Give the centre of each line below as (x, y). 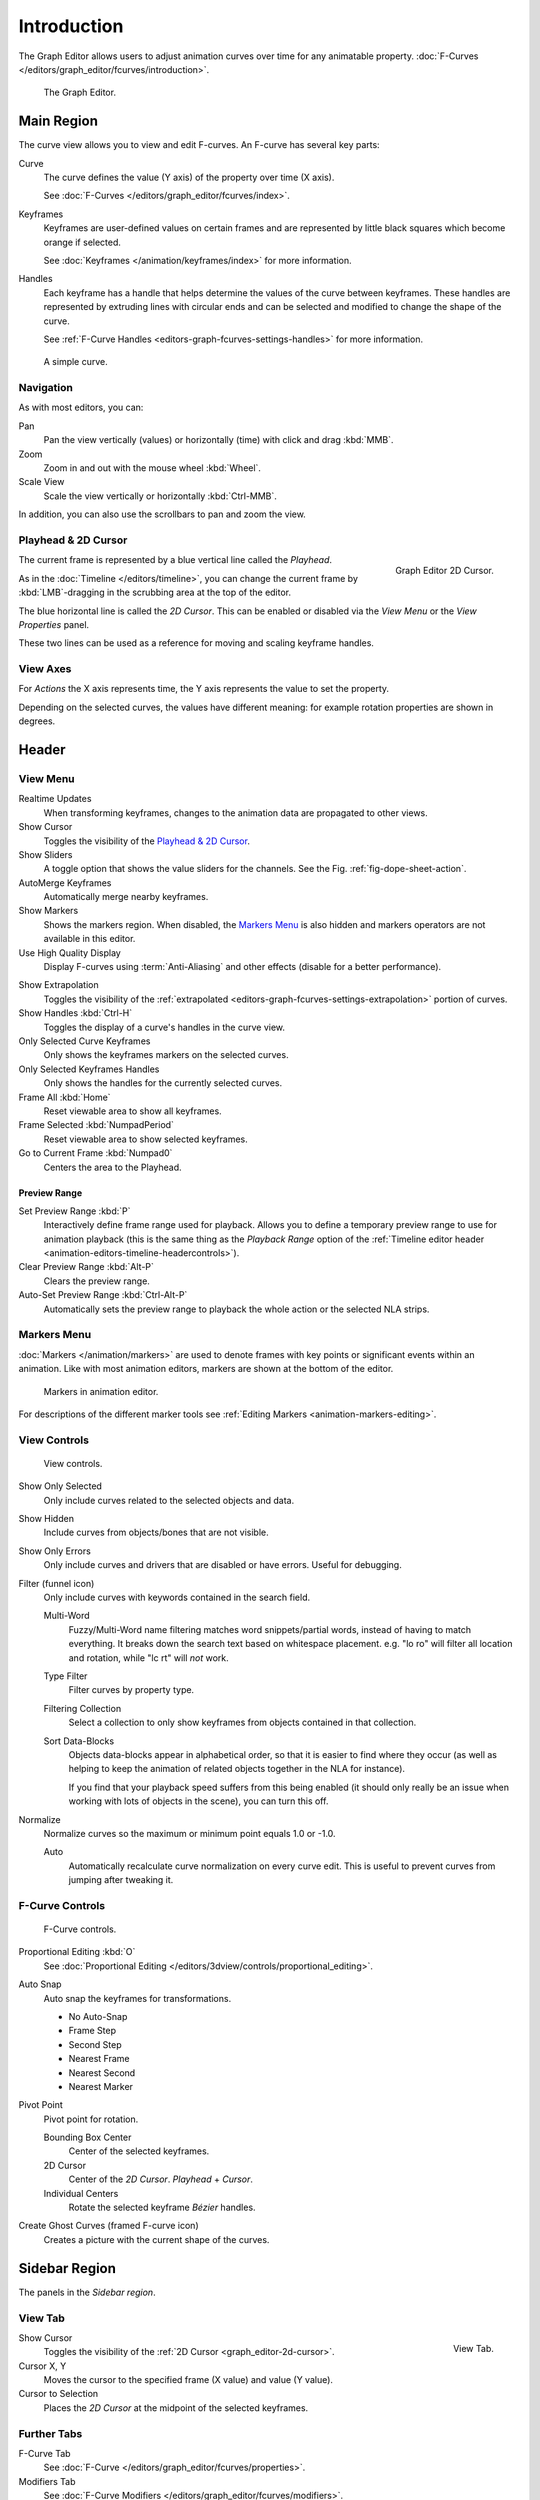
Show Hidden (46, 1519)
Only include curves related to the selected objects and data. (169, 1500)
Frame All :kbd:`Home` (64, 1097)
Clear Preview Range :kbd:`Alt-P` (86, 1267)
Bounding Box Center (87, 2137)
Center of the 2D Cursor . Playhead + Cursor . (161, 2179)
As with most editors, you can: (81, 407)
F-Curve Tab (44, 2453)
